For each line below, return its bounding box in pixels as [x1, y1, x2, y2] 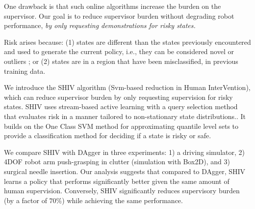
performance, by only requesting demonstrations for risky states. [4, 20, 196, 30]
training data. [4, 65, 46, 76]
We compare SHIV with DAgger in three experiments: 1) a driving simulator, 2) [4, 147, 245, 157]
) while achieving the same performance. [62, 195, 183, 205]
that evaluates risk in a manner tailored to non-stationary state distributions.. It [4, 111, 246, 121]
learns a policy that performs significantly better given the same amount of [4, 176, 229, 186]
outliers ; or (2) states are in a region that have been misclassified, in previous [4, 56, 238, 66]
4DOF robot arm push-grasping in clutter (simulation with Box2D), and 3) [4, 156, 230, 167]
